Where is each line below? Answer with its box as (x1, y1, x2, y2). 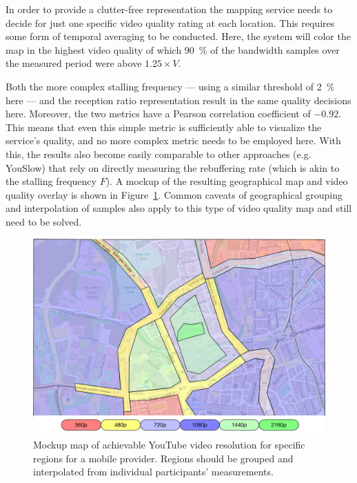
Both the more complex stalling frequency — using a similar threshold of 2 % (6, 79, 335, 93)
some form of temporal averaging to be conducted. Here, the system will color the (6, 29, 351, 43)
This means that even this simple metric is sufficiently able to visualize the (6, 119, 322, 134)
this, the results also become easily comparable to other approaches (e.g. (6, 146, 312, 161)
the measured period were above (6, 56, 142, 70)
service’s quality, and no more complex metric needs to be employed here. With (6, 133, 341, 148)
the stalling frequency (6, 174, 96, 188)
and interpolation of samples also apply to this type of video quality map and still (6, 201, 352, 215)
